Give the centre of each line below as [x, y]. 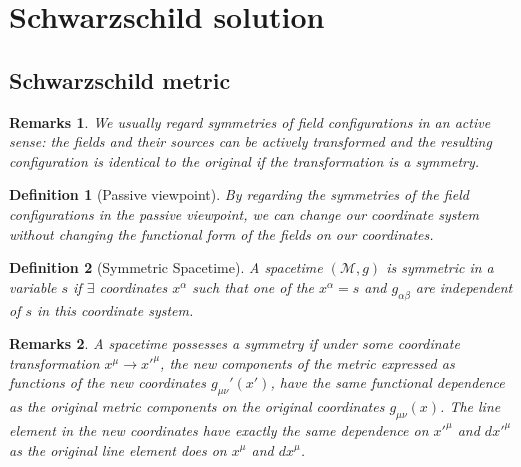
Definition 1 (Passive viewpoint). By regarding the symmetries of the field [239, 194]
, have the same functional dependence [387, 382]
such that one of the [253, 286]
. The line [470, 406]
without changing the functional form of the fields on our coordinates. [221, 233]
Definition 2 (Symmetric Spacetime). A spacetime [166, 267]
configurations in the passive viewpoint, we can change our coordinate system [244, 213]
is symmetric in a [440, 267]
